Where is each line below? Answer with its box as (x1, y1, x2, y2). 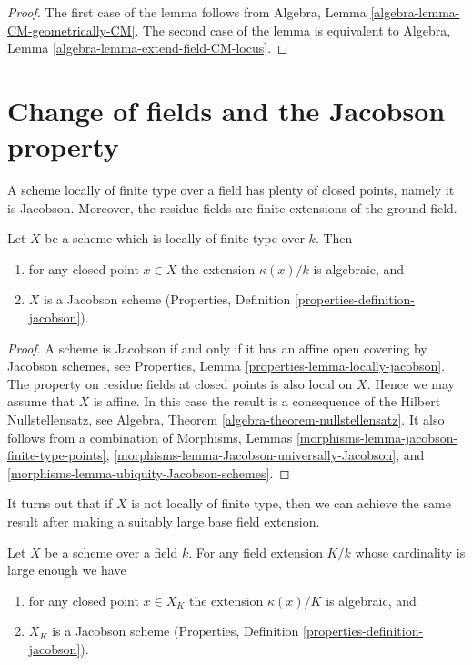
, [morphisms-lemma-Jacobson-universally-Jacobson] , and (105, 445, 425, 465)
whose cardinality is (355, 542, 466, 561)
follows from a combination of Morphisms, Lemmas (7, 427, 293, 446)
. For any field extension (188, 542, 323, 561)
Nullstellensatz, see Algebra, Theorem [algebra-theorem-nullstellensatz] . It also (7, 410, 445, 429)
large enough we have (7, 560, 126, 579)
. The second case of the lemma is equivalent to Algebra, (135, 20, 451, 39)
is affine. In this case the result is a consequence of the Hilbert (93, 392, 441, 411)
